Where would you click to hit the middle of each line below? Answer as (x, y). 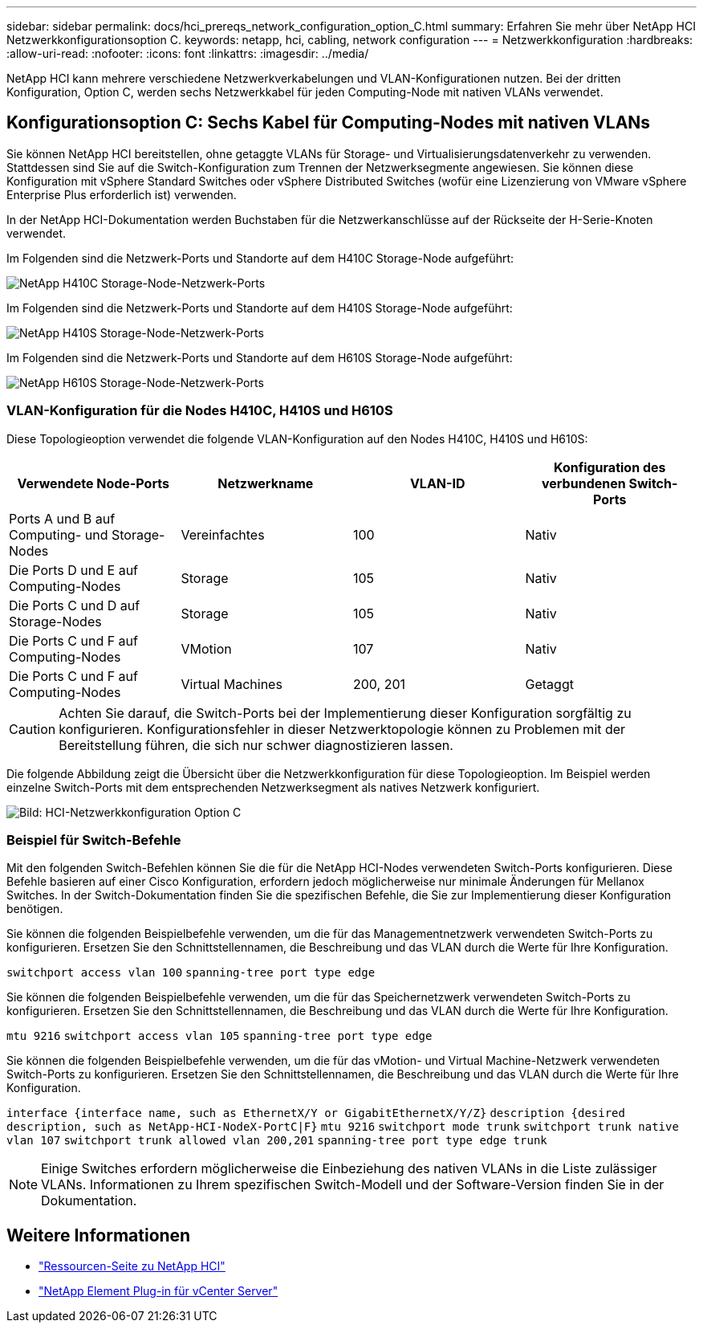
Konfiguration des (610, 467)
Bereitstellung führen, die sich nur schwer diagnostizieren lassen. (256, 745)
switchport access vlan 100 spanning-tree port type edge (191, 973)
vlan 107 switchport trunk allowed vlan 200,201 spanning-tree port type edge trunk (277, 1141)
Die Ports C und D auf (75, 605)
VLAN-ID (437, 483)
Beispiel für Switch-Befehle (94, 840)
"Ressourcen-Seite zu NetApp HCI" (132, 1266)
